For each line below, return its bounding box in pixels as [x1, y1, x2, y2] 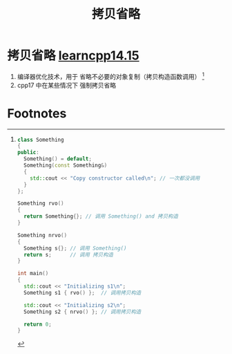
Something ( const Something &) [23, 162, 108, 169]
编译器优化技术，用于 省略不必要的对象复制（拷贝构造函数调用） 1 [17, 71, 205, 80]
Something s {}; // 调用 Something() [23, 245, 127, 252]
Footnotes [7, 105, 67, 121]
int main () [17, 270, 49, 277]
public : [17, 149, 39, 156]
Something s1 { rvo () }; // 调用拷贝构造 [23, 289, 142, 296]
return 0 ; [23, 321, 52, 328]
